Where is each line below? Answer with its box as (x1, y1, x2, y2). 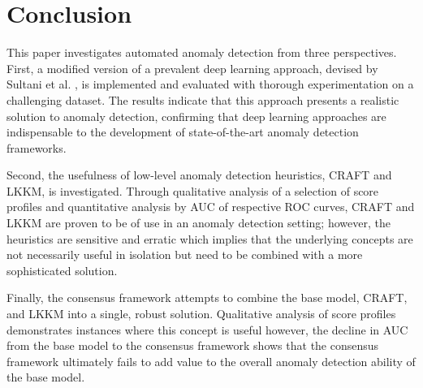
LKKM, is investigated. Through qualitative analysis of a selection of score (6, 182, 379, 199)
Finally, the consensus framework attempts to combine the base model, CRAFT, (6, 289, 408, 306)
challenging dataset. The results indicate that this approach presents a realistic (6, 91, 399, 108)
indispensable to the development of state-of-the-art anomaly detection (6, 123, 359, 140)
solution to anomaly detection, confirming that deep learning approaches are (6, 107, 386, 124)
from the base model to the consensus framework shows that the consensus (6, 337, 379, 354)
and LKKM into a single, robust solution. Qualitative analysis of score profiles (6, 305, 396, 322)
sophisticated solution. (6, 261, 118, 278)
